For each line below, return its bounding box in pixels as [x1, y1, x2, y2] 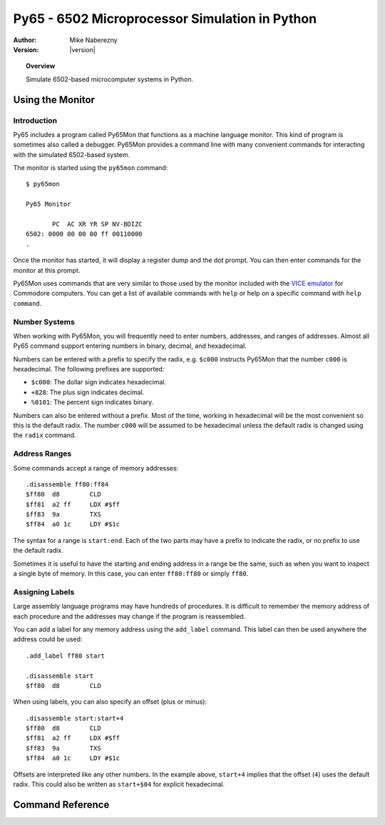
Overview [26, 61, 56, 71]
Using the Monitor [13, 94, 96, 106]
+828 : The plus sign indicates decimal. [31, 388, 145, 396]
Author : [13, 36, 37, 44]
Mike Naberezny [69, 36, 118, 44]
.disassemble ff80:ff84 [26, 480, 109, 489]
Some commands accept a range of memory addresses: [13, 464, 179, 472]
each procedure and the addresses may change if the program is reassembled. [13, 611, 246, 621]
